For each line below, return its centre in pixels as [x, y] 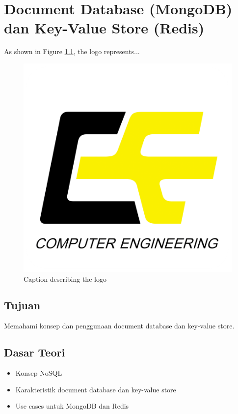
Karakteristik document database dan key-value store [96, 389]
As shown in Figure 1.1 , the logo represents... [72, 51]
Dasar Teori [35, 352]
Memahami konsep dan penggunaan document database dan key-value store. [119, 326]
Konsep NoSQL [39, 373]
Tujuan [22, 305]
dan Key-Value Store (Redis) [104, 28]
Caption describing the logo [65, 279]
